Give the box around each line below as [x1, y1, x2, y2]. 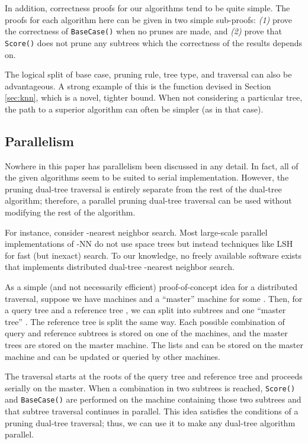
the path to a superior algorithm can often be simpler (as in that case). [5, 102, 264, 115]
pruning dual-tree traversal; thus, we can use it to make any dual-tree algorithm [5, 416, 296, 429]
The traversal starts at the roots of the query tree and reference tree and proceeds [5, 370, 303, 382]
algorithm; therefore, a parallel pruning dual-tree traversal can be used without [5, 194, 292, 207]
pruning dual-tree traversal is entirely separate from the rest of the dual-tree [5, 182, 282, 195]
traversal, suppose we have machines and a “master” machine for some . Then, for [5, 292, 303, 304]
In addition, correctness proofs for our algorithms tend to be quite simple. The [5, 2, 290, 14]
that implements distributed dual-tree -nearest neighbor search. [5, 260, 235, 273]
